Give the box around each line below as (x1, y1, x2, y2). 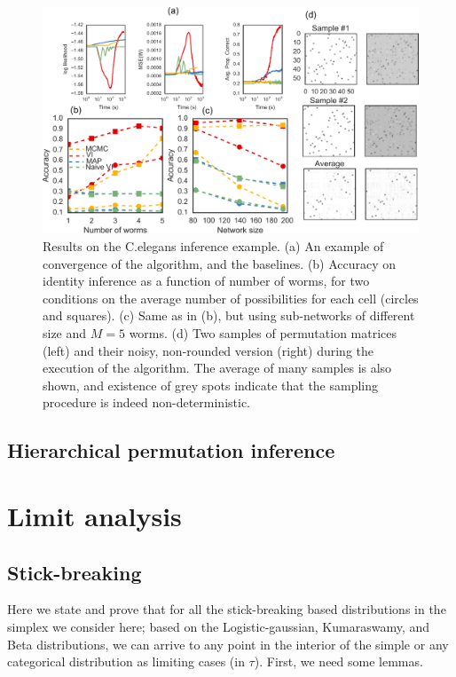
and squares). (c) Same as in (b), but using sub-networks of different (43, 306, 415, 325)
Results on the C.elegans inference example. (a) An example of (43, 237, 384, 256)
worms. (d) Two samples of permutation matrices (129, 324, 397, 342)
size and (43, 324, 87, 342)
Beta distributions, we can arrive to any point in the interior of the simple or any (7, 634, 449, 653)
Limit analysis (7, 497, 182, 533)
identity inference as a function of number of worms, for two (43, 272, 370, 290)
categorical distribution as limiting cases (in (7, 652, 245, 671)
